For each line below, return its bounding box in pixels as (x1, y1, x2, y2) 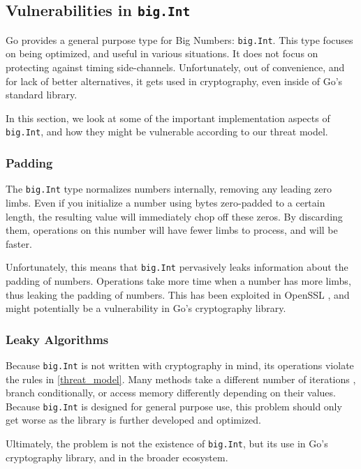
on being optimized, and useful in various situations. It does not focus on (6, 46, 318, 61)
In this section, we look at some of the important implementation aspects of (6, 110, 330, 125)
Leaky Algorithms (6, 330, 109, 348)
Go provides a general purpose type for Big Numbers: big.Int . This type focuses (6, 32, 353, 47)
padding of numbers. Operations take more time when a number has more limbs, (6, 273, 351, 288)
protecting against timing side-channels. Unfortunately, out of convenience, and (6, 60, 345, 75)
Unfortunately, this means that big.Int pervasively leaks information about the (6, 260, 348, 274)
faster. (6, 236, 32, 251)
